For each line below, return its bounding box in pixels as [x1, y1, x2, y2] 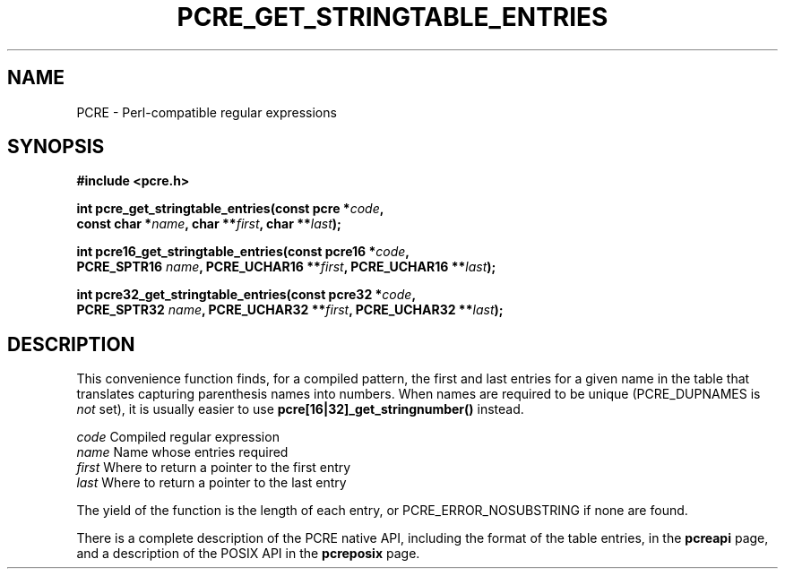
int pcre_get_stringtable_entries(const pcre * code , [76, 201, 384, 217]
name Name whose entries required [76, 444, 289, 460]
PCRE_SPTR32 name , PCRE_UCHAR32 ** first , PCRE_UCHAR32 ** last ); [76, 302, 504, 318]
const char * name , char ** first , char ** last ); [76, 216, 341, 232]
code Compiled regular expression [76, 429, 280, 445]
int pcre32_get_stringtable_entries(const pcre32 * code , [76, 287, 417, 303]
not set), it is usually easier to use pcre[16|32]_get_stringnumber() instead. [76, 401, 524, 417]
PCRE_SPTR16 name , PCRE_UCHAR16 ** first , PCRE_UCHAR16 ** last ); [76, 259, 496, 275]
